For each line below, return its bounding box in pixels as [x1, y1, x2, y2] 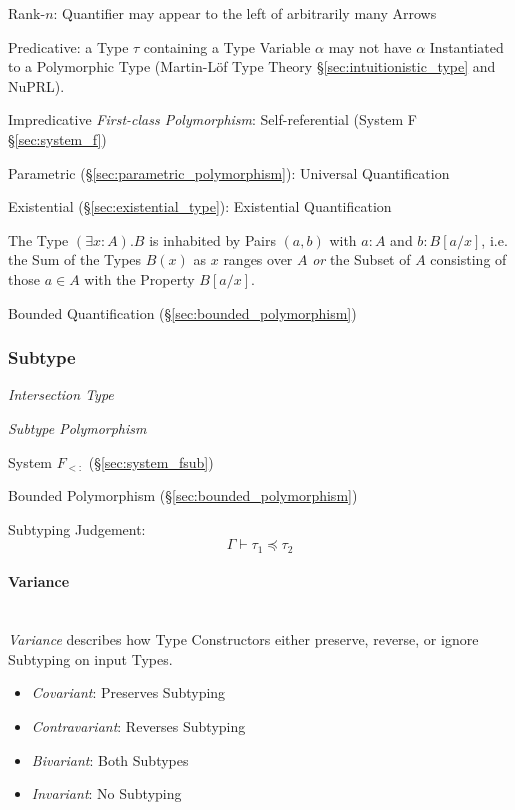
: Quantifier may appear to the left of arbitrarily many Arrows [53, 3, 437, 23]
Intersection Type [8, 384, 114, 405]
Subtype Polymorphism [8, 417, 147, 438]
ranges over [223, 249, 293, 270]
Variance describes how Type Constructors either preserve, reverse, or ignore [8, 629, 479, 650]
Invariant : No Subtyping [31, 783, 182, 804]
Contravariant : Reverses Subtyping [31, 715, 246, 736]
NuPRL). [8, 75, 65, 96]
